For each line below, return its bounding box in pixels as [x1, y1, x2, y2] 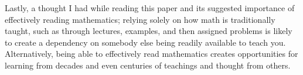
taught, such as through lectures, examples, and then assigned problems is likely [5, 25, 292, 37]
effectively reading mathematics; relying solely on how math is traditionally [5, 13, 275, 25]
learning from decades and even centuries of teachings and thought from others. [5, 59, 291, 71]
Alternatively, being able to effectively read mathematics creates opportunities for [5, 47, 298, 60]
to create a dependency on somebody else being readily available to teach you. [5, 36, 286, 48]
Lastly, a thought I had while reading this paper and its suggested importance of [5, 2, 295, 13]
